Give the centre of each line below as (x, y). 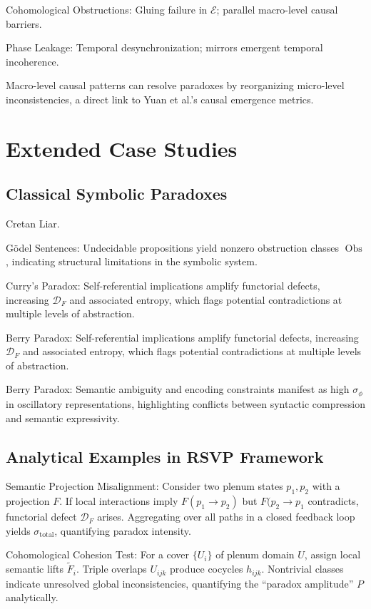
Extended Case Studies (122, 148)
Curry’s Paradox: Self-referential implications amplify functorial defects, (163, 285)
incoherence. (32, 61)
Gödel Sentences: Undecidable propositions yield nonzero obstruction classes (173, 247)
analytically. (32, 597)
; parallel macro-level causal (277, 9)
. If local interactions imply (119, 501)
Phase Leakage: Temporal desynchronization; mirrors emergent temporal (164, 47)
